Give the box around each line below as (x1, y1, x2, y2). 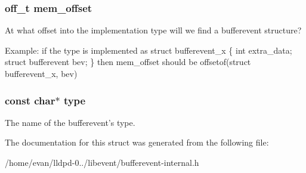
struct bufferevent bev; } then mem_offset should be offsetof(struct (5, 55, 251, 68)
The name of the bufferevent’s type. (5, 116, 135, 128)
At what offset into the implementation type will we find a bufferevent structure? (5, 24, 302, 36)
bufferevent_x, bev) (5, 67, 78, 79)
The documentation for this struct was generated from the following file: (5, 136, 269, 149)
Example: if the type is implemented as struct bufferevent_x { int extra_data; (5, 44, 292, 56)
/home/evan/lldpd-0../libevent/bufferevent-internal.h (5, 156, 199, 168)
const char (5, 92, 55, 107)
